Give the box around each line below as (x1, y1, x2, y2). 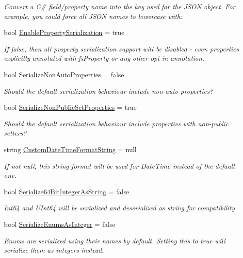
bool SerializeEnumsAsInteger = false (4, 219, 115, 229)
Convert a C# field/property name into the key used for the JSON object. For (4, 1, 236, 11)
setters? (4, 128, 27, 138)
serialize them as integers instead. (4, 245, 104, 255)
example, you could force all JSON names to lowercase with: (4, 11, 183, 21)
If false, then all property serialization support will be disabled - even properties (4, 43, 239, 53)
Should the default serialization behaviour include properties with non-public (4, 118, 229, 128)
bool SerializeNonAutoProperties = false (4, 69, 124, 79)
